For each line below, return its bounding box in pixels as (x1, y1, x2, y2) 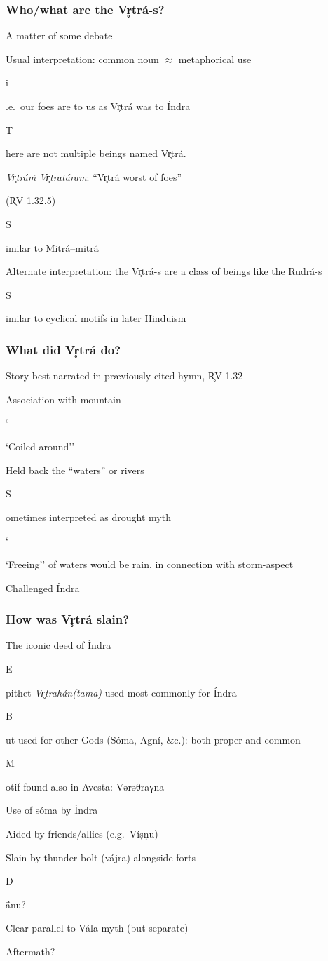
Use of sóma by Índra (6, 802, 98, 817)
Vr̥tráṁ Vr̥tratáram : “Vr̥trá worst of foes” (6, 169, 182, 184)
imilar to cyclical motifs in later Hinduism (6, 311, 186, 325)
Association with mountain (6, 391, 121, 406)
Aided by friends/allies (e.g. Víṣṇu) (6, 826, 158, 841)
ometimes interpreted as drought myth (6, 509, 171, 524)
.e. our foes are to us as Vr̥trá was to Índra (6, 99, 191, 113)
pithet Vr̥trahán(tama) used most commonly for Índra (6, 685, 237, 699)
